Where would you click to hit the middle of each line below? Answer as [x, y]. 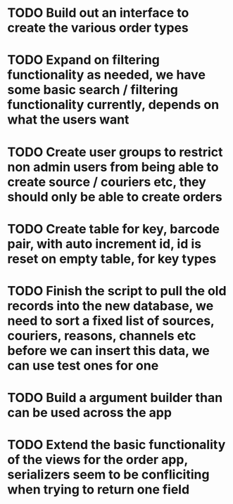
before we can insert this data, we [108, 350]
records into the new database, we [111, 305]
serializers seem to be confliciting [108, 475]
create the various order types [98, 28]
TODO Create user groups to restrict [115, 152]
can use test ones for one [83, 365]
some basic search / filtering [93, 90]
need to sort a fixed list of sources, [111, 321]
